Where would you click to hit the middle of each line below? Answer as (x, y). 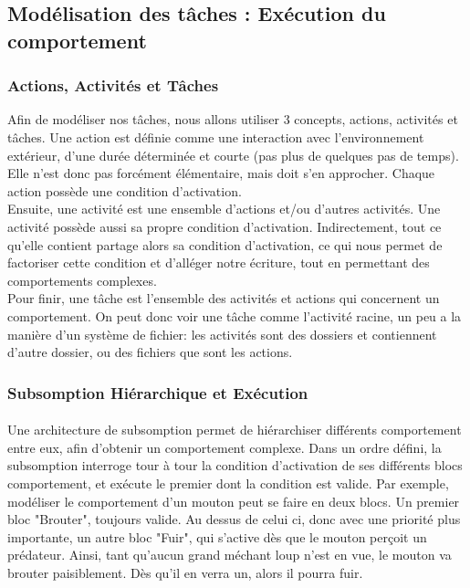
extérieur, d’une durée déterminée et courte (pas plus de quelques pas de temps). (233, 155)
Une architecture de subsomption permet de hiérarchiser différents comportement (235, 430)
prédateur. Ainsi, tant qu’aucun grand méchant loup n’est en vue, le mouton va (230, 555)
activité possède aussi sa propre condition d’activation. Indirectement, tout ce (225, 226)
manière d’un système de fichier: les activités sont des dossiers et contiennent (222, 334)
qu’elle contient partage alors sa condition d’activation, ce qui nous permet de (225, 244)
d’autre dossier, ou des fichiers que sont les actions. (150, 352)
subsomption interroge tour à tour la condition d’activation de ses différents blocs (235, 465)
